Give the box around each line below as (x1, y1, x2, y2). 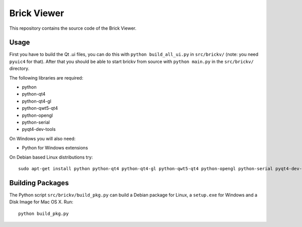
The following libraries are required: (9, 74, 84, 81)
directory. (9, 65, 30, 71)
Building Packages (9, 179, 69, 187)
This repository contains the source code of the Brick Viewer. (9, 25, 137, 31)
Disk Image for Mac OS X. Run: (9, 199, 73, 205)
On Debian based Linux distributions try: (9, 154, 93, 160)
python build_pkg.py (18, 210, 69, 216)
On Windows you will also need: (9, 135, 75, 141)
